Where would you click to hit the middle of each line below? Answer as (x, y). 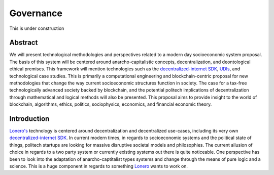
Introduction (29, 119)
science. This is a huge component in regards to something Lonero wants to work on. (98, 166)
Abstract (24, 43)
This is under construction (37, 28)
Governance (36, 13)
